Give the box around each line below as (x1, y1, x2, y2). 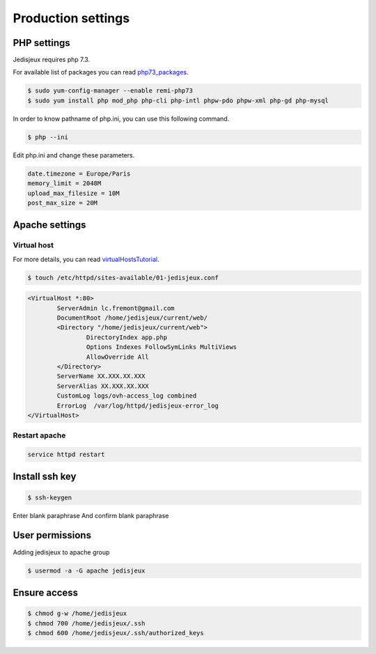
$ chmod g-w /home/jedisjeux (27, 609, 127, 618)
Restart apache (13, 430, 66, 440)
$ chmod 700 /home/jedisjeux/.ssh (27, 619, 146, 627)
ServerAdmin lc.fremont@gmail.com (56, 304, 175, 312)
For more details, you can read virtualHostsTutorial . (13, 255, 159, 263)
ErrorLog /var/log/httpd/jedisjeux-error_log (56, 401, 219, 410)
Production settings (13, 10, 130, 26)
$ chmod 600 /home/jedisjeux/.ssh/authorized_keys (27, 629, 205, 637)
